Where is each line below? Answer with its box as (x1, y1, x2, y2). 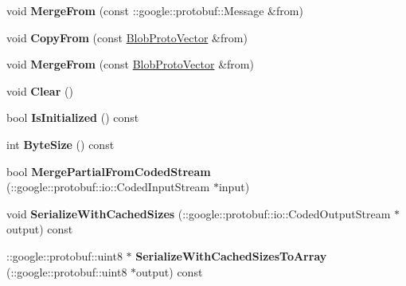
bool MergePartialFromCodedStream (6, 163, 211, 179)
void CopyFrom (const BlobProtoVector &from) (6, 29, 248, 45)
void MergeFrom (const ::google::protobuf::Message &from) (6, 2, 303, 18)
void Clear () (6, 82, 73, 99)
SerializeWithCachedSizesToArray (135, 247, 327, 264)
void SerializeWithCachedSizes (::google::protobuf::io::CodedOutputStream (6, 205, 391, 221)
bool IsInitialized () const (6, 109, 139, 126)
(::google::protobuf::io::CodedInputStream (6, 178, 210, 195)
